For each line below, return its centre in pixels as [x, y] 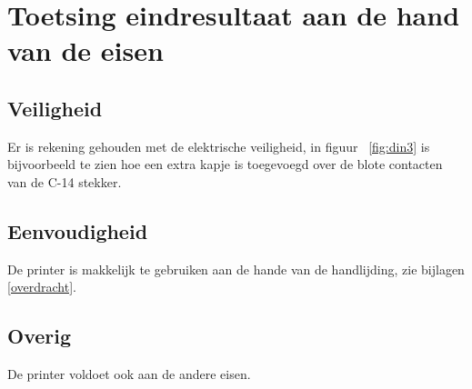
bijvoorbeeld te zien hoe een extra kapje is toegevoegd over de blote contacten [225, 164]
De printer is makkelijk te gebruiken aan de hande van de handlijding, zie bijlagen [236, 269]
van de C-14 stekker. [65, 181]
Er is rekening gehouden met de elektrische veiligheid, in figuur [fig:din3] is [219, 146]
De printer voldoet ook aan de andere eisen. [129, 374]
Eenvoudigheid [78, 230]
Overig [40, 336]
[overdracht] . [42, 287]
